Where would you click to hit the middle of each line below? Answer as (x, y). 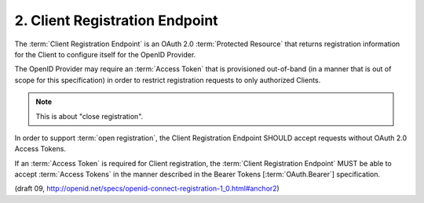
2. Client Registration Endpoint (117, 20)
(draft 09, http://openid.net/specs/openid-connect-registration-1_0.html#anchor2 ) (147, 189)
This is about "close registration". (90, 116)
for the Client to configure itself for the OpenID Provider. (105, 54)
